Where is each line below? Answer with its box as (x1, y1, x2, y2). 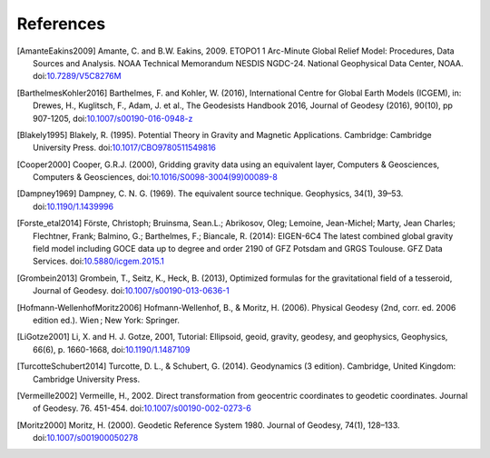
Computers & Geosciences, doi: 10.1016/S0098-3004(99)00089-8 (33, 172, 279, 183)
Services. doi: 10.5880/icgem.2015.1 (33, 255, 165, 267)
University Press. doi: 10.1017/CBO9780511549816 (33, 142, 217, 154)
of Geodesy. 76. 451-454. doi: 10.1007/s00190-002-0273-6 (33, 403, 251, 413)
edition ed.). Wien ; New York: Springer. (33, 314, 181, 325)
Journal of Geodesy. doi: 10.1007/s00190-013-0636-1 (33, 285, 230, 296)
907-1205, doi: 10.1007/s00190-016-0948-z (33, 113, 193, 124)
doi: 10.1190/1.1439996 (33, 201, 113, 212)
